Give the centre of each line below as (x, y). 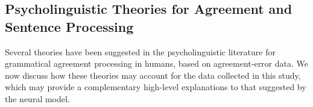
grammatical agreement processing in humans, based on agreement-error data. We (156, 63)
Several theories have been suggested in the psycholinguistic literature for (140, 51)
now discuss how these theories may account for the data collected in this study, (153, 75)
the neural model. (37, 98)
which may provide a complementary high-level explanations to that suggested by (156, 87)
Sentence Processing (69, 26)
